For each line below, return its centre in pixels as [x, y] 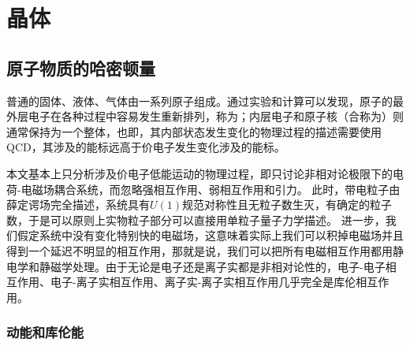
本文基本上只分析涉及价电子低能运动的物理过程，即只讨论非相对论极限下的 [199, 173]
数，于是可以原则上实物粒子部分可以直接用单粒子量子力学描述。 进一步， [196, 220]
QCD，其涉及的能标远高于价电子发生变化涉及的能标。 [146, 147]
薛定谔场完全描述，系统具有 [78, 205]
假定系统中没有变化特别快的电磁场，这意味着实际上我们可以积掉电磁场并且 [210, 235]
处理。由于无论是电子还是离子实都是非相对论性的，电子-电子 [229, 266]
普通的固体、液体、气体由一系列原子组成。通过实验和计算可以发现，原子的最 [205, 100]
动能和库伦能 [45, 332]
